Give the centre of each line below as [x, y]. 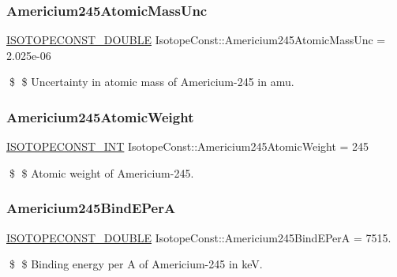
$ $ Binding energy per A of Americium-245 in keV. [136, 264]
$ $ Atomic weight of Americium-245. [101, 172]
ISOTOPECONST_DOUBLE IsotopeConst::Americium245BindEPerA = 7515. [199, 237]
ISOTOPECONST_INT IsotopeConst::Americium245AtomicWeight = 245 [188, 146]
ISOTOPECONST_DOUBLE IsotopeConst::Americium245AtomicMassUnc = [196, 40]
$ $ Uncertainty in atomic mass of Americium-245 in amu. [152, 82]
